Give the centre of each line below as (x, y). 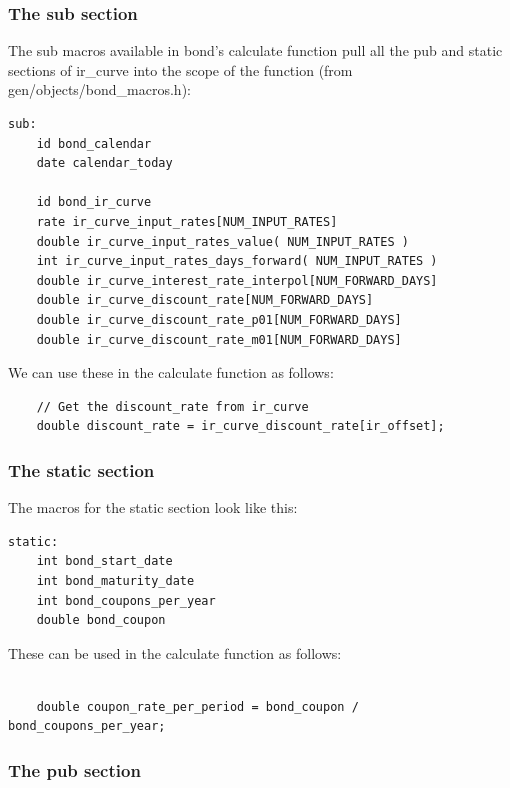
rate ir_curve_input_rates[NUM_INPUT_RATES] (187, 221)
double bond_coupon (101, 620)
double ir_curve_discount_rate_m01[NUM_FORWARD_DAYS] (219, 339)
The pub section (74, 769)
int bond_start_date (104, 561)
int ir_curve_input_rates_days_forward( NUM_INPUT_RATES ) (237, 261)
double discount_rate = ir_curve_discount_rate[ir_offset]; (240, 426)
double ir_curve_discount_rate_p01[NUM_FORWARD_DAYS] (219, 319)
